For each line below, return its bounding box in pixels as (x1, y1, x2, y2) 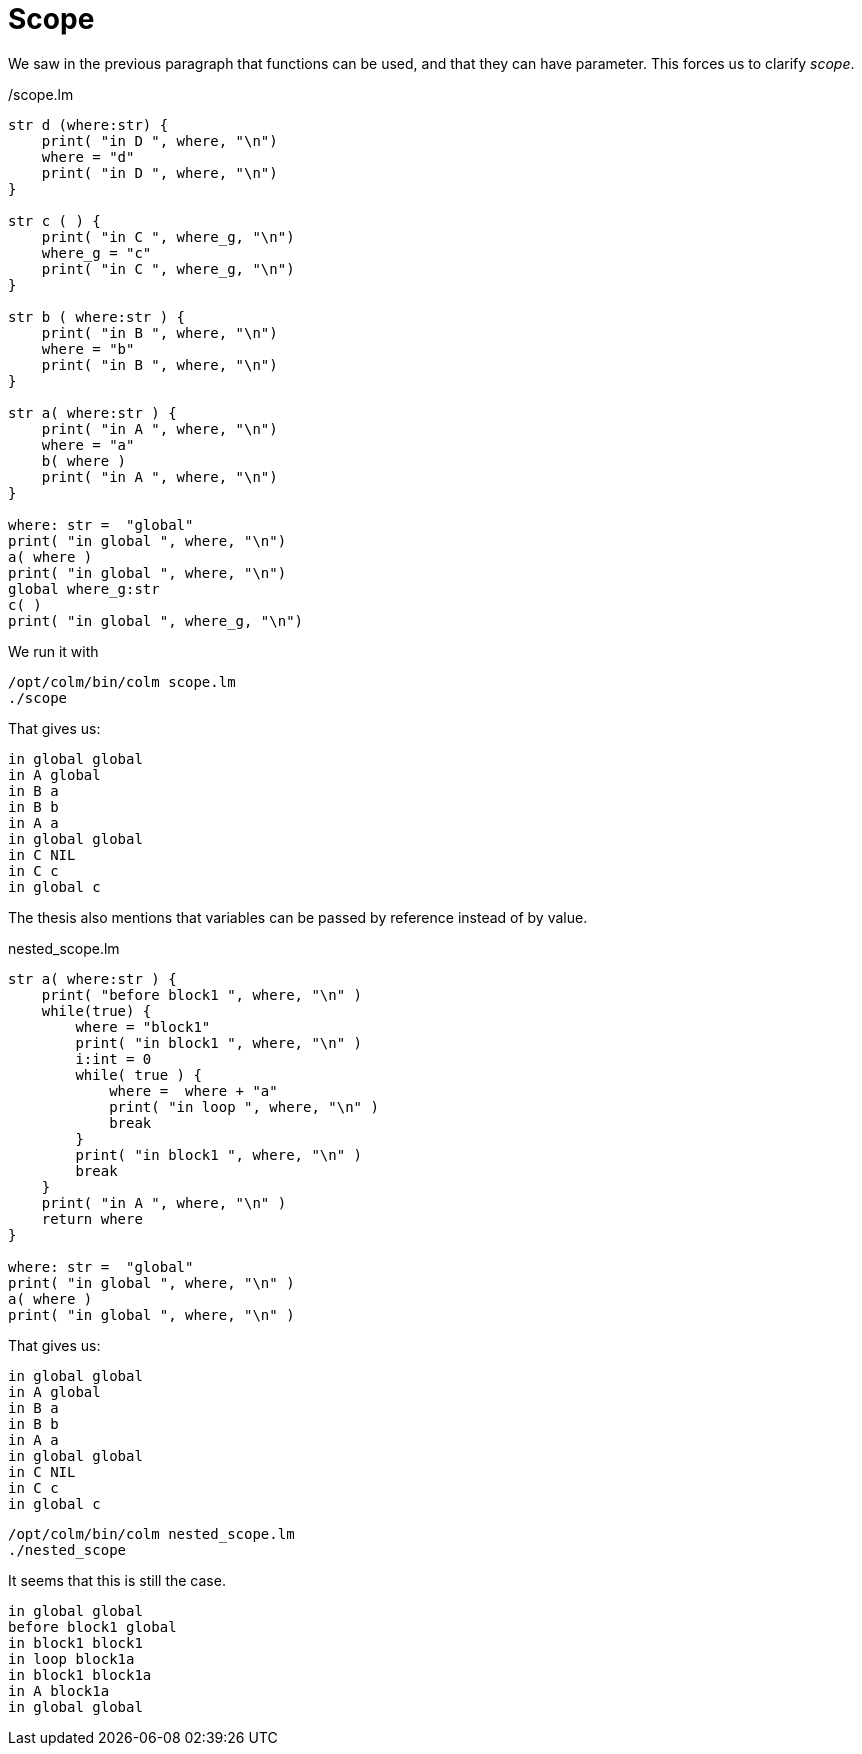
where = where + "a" (109, 1082, 278, 1099)
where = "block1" (75, 1018, 211, 1035)
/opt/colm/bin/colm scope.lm (8, 673, 236, 690)
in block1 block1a (8, 1666, 152, 1683)
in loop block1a (8, 1650, 135, 1667)
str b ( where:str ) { (8, 308, 186, 325)
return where (41, 1210, 143, 1227)
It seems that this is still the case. (8, 1571, 226, 1589)
